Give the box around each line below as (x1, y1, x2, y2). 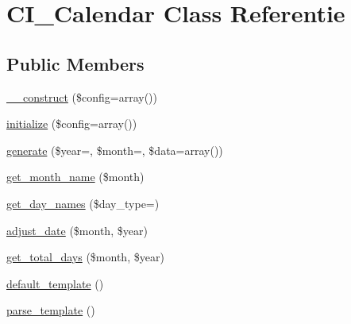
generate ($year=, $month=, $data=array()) (6, 141, 223, 158)
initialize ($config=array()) (6, 115, 137, 132)
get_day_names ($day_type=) (6, 195, 160, 211)
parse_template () (6, 302, 95, 318)
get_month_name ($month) (6, 168, 145, 185)
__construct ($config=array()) (6, 88, 158, 105)
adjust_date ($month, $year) (6, 222, 148, 238)
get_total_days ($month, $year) (6, 249, 164, 265)
